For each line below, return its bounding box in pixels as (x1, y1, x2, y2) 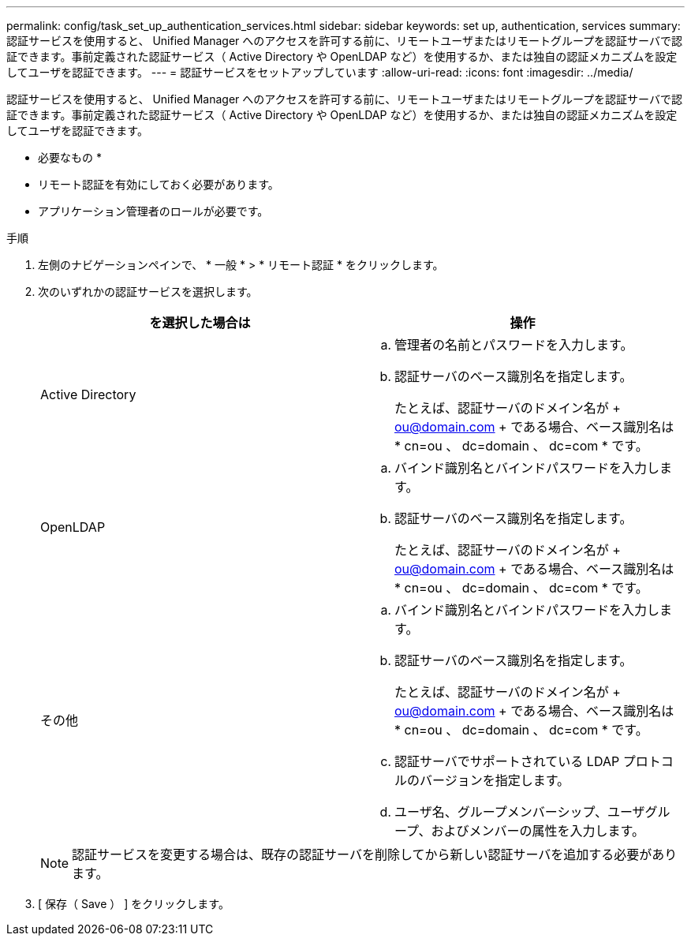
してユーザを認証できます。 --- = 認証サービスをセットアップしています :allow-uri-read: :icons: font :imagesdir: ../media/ (6, 65, 633, 79)
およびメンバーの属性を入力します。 (431, 823, 644, 839)
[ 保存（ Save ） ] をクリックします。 (38, 897, 230, 910)
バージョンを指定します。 (420, 772, 570, 788)
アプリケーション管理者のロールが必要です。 (38, 204, 269, 218)
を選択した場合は (149, 315, 251, 331)
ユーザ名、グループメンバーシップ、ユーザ (394, 804, 645, 820)
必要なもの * (38, 151, 102, 164)
